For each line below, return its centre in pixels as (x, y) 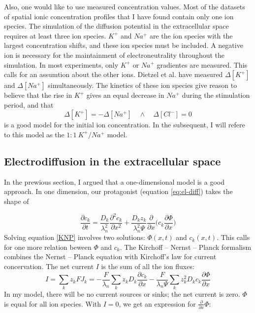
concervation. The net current (49, 266)
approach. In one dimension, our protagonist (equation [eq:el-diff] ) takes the (118, 191)
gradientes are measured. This (202, 64)
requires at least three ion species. (55, 35)
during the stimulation (216, 95)
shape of (16, 201)
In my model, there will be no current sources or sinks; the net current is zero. (122, 294)
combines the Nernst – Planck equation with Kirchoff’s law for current (110, 256)
